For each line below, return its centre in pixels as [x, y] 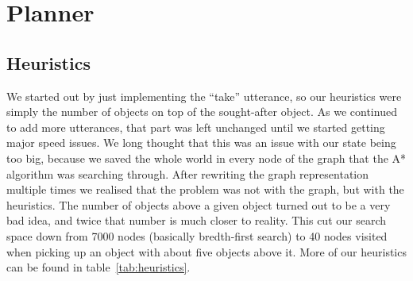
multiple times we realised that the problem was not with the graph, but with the [205, 189]
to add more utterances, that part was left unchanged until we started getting [196, 127]
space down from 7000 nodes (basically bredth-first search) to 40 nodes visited [197, 235]
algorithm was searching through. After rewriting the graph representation [188, 173]
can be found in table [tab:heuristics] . [98, 267]
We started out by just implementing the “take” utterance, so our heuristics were [204, 96]
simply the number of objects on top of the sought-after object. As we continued [202, 112]
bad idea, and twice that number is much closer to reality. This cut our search [197, 220]
